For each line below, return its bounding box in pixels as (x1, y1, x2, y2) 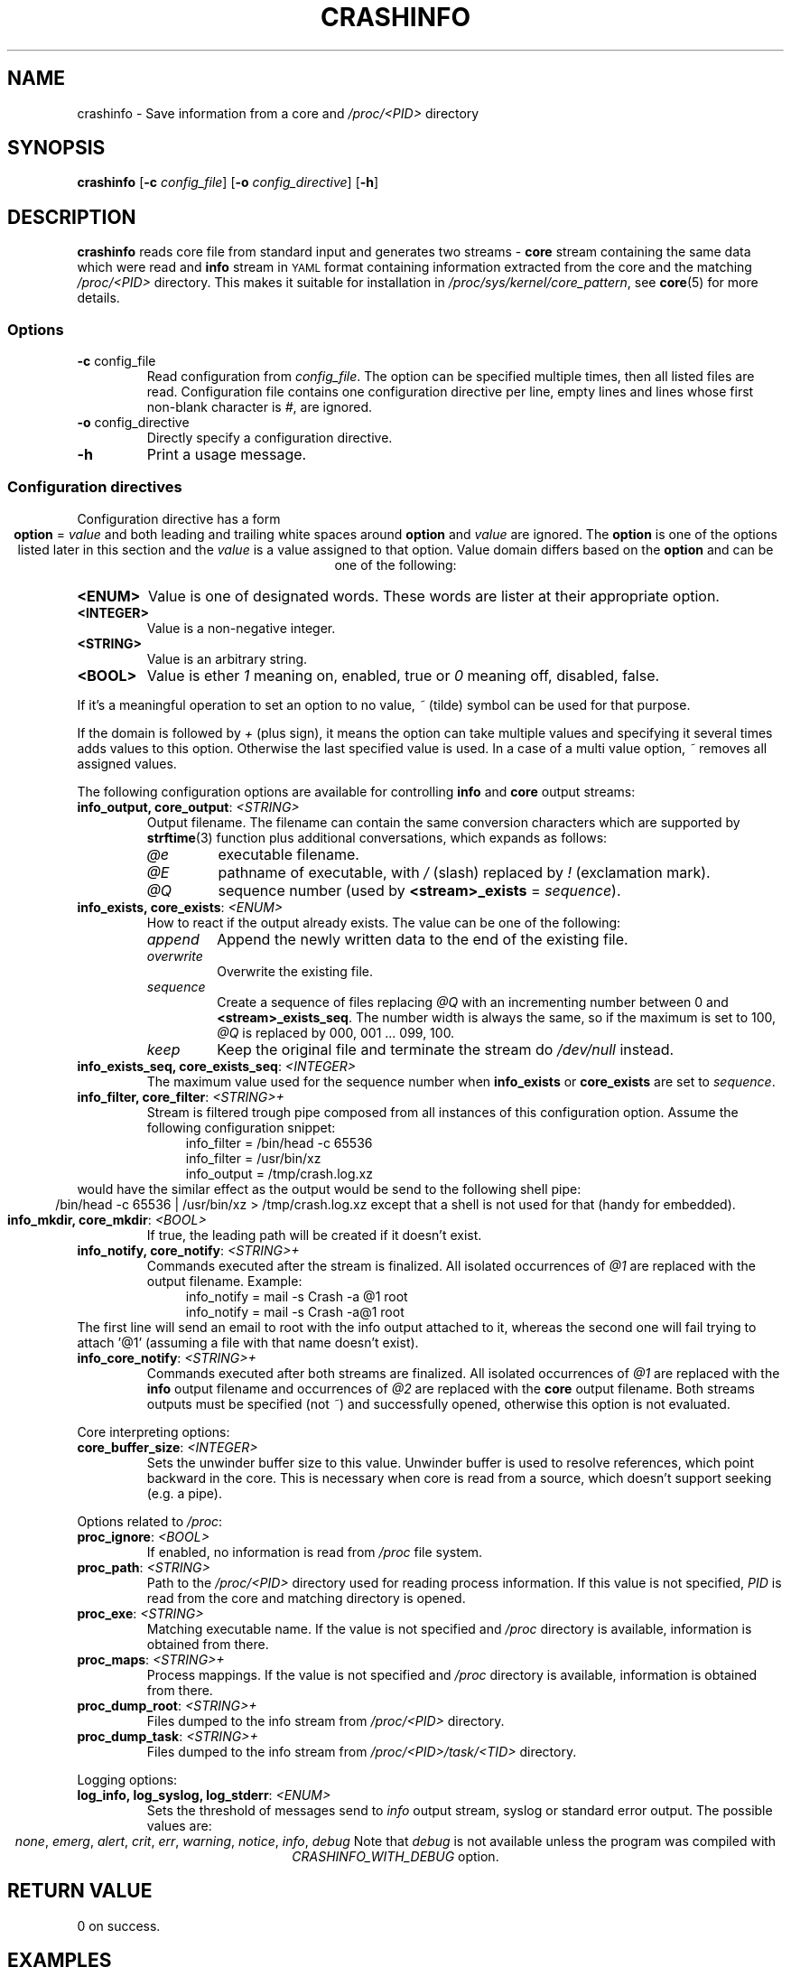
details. (77, 290, 120, 306)
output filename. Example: (146, 1272, 302, 1289)
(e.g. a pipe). (146, 1485, 222, 1501)
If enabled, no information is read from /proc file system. (146, 1543, 483, 1560)
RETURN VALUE (7, 1879, 153, 1903)
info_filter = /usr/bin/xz (185, 1150, 321, 1166)
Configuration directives (7, 478, 182, 497)
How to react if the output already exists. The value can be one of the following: (146, 914, 621, 930)
